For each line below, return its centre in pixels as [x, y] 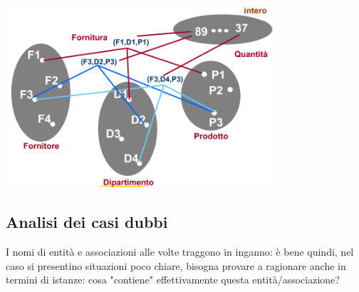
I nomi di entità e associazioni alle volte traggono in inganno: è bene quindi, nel [180, 252]
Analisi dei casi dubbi [87, 222]
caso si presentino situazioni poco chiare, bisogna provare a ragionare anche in [176, 265]
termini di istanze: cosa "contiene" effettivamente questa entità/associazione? [173, 280]
